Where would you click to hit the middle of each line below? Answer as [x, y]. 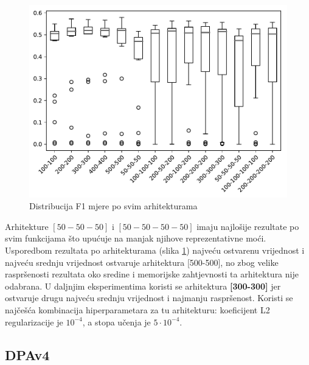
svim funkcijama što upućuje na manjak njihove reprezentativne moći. [136, 238]
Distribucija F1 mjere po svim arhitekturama [113, 206]
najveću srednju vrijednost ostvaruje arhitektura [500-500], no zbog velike [142, 262]
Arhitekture [27, 226]
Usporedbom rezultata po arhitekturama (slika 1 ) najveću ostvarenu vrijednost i [155, 250]
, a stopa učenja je [116, 322]
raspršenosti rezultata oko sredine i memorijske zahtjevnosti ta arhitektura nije [152, 274]
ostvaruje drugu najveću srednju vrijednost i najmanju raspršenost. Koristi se [149, 298]
